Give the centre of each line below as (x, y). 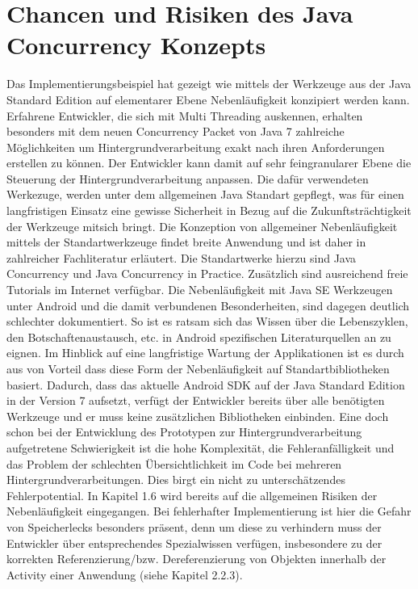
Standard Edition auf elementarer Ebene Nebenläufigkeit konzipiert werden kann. (208, 99)
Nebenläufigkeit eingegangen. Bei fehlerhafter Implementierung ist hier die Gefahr (209, 511)
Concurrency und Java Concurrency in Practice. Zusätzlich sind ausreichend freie (207, 273)
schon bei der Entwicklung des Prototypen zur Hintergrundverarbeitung (184, 432)
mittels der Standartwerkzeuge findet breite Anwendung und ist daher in (186, 242)
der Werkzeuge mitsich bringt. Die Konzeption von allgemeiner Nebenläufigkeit (202, 226)
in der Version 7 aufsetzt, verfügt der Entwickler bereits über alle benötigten (196, 400)
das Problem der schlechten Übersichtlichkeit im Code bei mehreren (174, 463)
